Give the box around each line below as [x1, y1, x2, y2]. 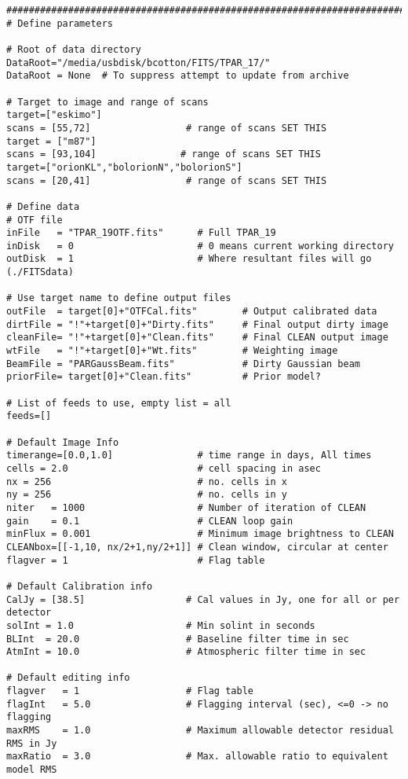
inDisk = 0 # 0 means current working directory [6, 240, 394, 252]
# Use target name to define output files [6, 292, 231, 304]
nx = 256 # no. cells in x [6, 476, 287, 487]
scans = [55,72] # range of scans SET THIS [6, 122, 327, 134]
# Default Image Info [6, 436, 119, 448]
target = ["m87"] [6, 135, 97, 147]
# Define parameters [6, 17, 114, 29]
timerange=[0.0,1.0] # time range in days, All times [6, 450, 372, 461]
